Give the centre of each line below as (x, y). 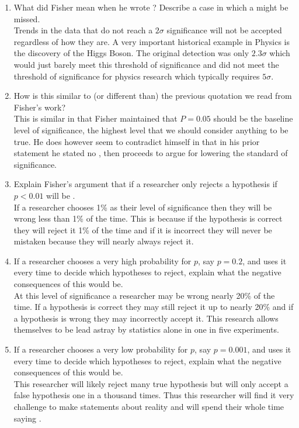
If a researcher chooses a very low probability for (101, 349)
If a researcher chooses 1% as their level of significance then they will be (143, 207)
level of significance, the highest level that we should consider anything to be (151, 130)
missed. (27, 18)
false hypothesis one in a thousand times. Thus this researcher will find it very (154, 395)
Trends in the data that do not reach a (83, 30)
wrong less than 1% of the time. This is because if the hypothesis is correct (148, 218)
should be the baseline (253, 118)
